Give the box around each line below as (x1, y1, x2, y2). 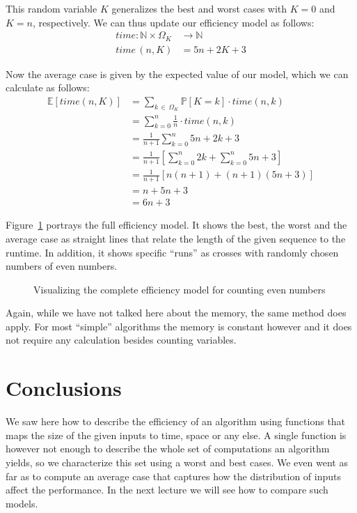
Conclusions (6, 374, 122, 402)
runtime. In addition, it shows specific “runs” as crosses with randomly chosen (6, 245, 339, 259)
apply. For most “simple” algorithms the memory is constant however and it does (6, 319, 352, 333)
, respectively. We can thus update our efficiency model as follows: (32, 15, 315, 29)
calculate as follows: (6, 80, 90, 95)
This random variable (6, 1, 97, 15)
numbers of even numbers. (6, 259, 118, 273)
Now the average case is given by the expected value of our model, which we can (6, 66, 349, 81)
